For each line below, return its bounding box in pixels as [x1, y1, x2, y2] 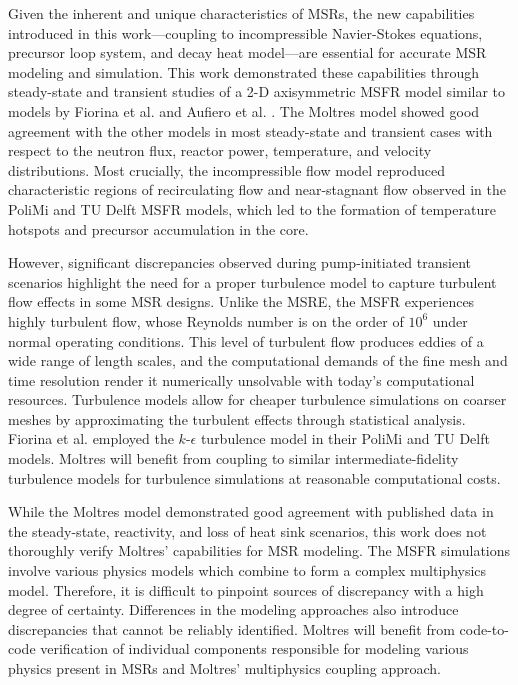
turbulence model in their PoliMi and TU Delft [200, 428, 490, 449]
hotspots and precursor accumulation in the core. [8, 218, 309, 239]
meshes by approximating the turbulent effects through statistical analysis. [8, 408, 466, 429]
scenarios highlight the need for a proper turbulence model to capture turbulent [8, 271, 497, 292]
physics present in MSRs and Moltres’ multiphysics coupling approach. [8, 658, 441, 678]
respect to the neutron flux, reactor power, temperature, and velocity [8, 140, 432, 161]
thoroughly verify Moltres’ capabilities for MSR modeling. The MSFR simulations [8, 540, 511, 561]
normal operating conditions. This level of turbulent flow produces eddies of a [8, 330, 484, 351]
